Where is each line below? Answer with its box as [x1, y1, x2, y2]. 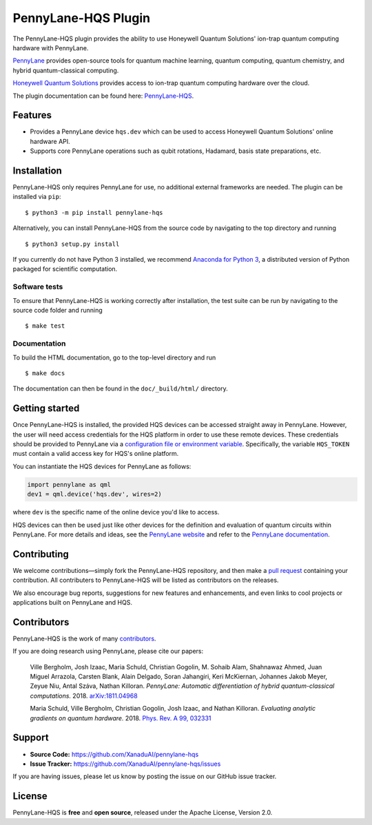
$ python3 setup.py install [25, 240, 120, 248]
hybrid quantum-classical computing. [12, 66, 119, 74]
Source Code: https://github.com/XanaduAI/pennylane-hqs [30, 750, 199, 758]
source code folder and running [12, 306, 103, 314]
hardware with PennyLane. [12, 43, 89, 52]
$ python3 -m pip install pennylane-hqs [25, 209, 163, 216]
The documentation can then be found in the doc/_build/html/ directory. [12, 384, 228, 393]
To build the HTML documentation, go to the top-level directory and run [12, 353, 216, 362]
